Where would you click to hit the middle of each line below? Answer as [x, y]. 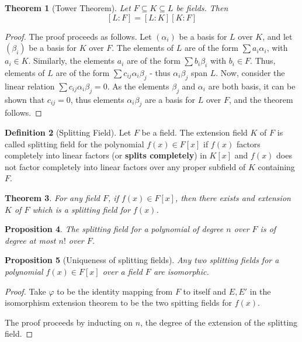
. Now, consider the [250, 72]
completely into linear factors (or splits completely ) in [106, 155]
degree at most [30, 240]
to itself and [205, 291]
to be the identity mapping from [115, 291]
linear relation [30, 86]
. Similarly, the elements [72, 61]
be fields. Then [202, 8]
